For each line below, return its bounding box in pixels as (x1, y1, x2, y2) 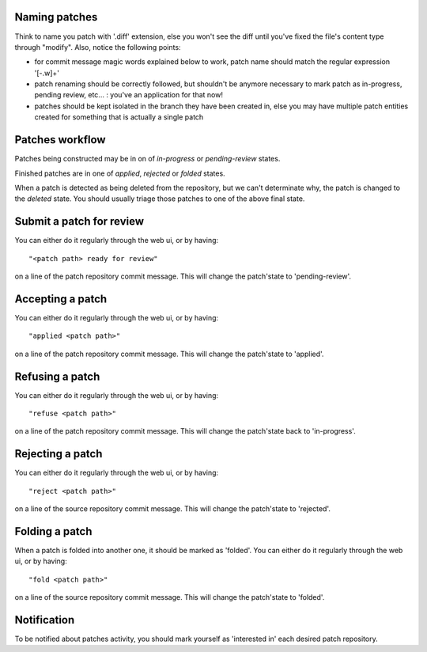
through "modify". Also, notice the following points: (14, 42, 181, 51)
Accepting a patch (14, 292, 108, 305)
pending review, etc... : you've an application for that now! (34, 90, 223, 100)
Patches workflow (14, 133, 106, 146)
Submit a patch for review (14, 214, 145, 229)
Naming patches (14, 10, 98, 24)
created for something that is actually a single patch (34, 112, 204, 122)
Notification (14, 613, 75, 627)
